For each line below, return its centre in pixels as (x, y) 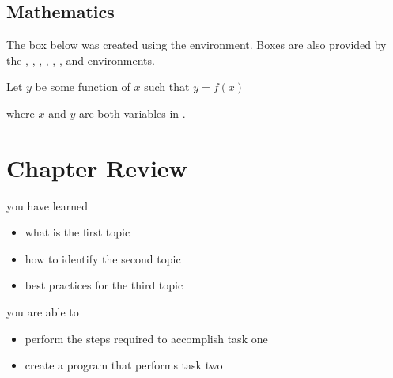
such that (167, 87)
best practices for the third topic (104, 285)
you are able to (43, 312)
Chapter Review (97, 167)
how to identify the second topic (103, 258)
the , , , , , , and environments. (81, 60)
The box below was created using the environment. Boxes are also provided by (196, 45)
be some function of (83, 87)
